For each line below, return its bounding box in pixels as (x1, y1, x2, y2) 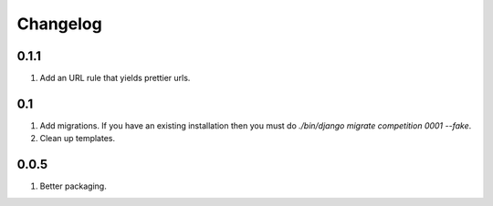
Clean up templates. (39, 133, 116, 144)
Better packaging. (39, 180, 107, 191)
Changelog (16, 14, 102, 34)
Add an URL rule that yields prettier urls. (39, 73, 191, 84)
